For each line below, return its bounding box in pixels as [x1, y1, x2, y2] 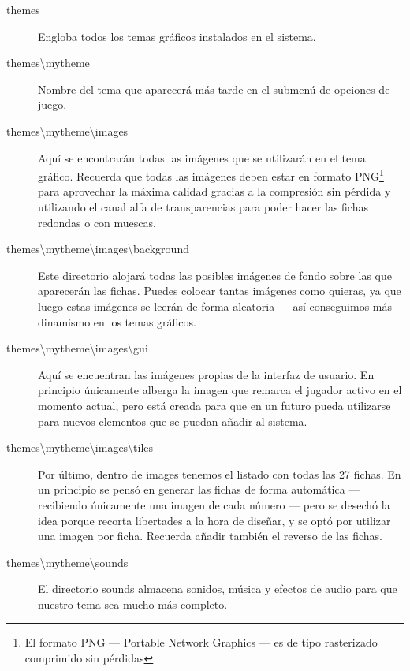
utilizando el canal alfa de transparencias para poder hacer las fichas [38, 199, 368, 214]
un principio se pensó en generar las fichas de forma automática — [38, 481, 360, 498]
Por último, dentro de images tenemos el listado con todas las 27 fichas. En [38, 465, 401, 482]
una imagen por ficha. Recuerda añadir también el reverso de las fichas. [38, 527, 382, 544]
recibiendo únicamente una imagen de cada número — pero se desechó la [38, 496, 390, 513]
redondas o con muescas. [38, 214, 156, 230]
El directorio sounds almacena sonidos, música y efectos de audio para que [38, 580, 397, 597]
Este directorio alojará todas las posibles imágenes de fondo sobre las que [38, 267, 392, 283]
